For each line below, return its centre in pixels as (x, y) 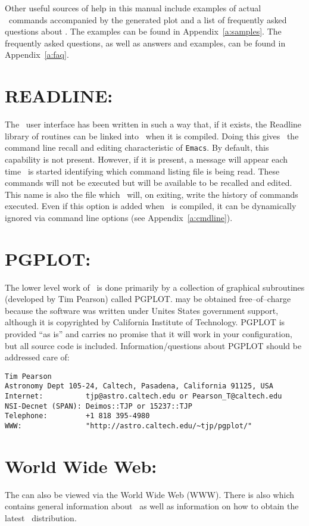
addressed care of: (37, 357)
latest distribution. (41, 518)
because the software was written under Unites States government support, (142, 310)
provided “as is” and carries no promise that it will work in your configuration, (149, 334)
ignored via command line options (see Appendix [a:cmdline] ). (119, 217)
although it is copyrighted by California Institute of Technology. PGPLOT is (145, 322)
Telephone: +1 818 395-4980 (77, 416)
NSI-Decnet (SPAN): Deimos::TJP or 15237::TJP (99, 406)
